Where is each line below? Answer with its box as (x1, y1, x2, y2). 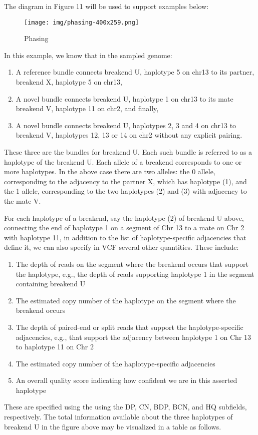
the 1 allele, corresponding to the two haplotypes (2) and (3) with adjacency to (4, 186, 247, 196)
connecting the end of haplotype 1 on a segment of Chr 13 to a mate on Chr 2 (4, 222, 244, 233)
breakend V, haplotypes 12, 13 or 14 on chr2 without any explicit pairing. (16, 130, 242, 140)
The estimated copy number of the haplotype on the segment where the (16, 295, 236, 305)
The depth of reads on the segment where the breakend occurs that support (16, 258, 248, 269)
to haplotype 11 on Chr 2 (16, 341, 94, 352)
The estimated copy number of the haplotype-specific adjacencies (16, 358, 215, 368)
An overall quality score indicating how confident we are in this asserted (16, 375, 237, 385)
